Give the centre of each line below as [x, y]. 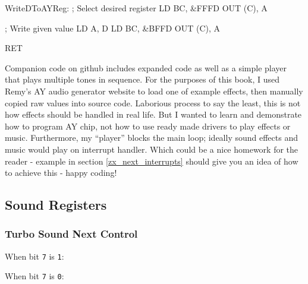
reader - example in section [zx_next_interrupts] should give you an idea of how [152, 161]
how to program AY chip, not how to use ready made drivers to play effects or [148, 126]
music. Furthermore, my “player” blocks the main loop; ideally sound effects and [151, 138]
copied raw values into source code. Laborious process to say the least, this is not [153, 102]
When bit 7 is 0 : [34, 276]
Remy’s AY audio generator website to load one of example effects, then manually [154, 91]
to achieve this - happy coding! [61, 173]
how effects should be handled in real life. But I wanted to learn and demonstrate [153, 114]
